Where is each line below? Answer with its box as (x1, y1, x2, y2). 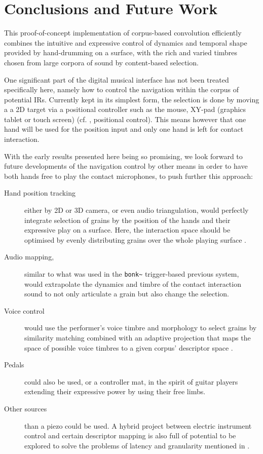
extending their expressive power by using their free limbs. (24, 386, 206, 397)
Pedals (4, 359, 24, 370)
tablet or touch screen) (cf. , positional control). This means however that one (4, 113, 246, 124)
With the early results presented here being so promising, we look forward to (4, 150, 243, 161)
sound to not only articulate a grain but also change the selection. (24, 288, 229, 299)
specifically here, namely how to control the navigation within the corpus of (4, 84, 239, 95)
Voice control (4, 305, 45, 316)
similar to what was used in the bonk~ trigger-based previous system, (24, 269, 239, 279)
